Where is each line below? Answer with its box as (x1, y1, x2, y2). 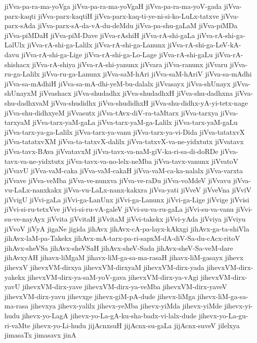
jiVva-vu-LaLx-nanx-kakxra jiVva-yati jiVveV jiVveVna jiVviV (64, 185, 252, 195)
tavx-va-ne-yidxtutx (4, 155, 64, 166)
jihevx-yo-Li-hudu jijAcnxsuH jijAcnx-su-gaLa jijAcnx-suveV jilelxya (32, 320, 240, 330)
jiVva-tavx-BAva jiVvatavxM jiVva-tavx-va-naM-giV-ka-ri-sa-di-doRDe (4, 146, 218, 156)
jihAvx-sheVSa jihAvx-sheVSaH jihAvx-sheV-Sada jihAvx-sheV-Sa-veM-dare (4, 242, 233, 253)
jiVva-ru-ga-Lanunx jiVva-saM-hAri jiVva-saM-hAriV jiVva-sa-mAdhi (42, 69, 252, 79)
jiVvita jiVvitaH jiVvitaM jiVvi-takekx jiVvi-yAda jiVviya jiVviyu (47, 214, 246, 224)
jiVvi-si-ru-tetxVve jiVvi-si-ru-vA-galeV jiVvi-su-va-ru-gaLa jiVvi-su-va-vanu (4, 204, 234, 214)
